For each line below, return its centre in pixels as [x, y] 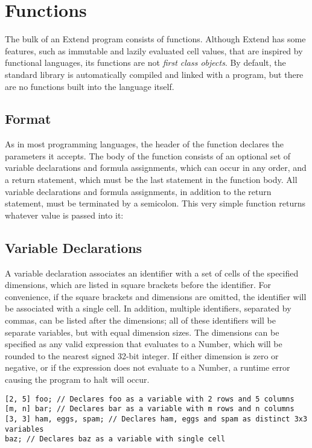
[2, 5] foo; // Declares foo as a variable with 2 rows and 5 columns [150, 399]
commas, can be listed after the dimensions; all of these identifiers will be [140, 320]
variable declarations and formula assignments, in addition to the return [138, 191]
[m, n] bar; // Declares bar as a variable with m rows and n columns [150, 409]
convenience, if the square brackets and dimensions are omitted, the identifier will [156, 296]
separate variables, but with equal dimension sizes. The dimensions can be [142, 332]
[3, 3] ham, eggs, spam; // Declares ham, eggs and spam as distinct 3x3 [156, 419]
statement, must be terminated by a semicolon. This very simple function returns [155, 203]
